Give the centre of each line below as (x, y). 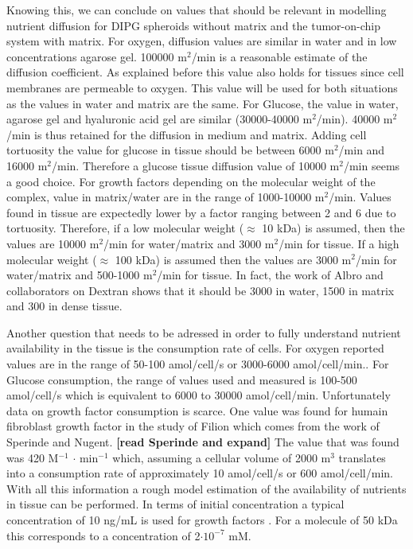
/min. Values (360, 197)
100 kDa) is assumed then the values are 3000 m (233, 259)
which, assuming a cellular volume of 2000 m (222, 457)
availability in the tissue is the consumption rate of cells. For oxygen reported (195, 348)
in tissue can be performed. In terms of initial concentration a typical (175, 504)
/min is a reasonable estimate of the (279, 56)
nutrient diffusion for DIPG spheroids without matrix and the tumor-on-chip (193, 25)
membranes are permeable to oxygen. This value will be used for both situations (202, 87)
